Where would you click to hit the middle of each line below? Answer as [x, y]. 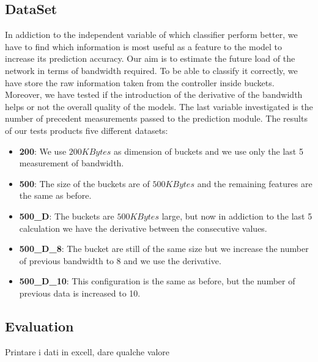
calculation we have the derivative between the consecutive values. [143, 228]
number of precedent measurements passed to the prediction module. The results [156, 118]
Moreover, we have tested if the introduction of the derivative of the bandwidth [154, 94]
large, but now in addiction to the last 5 [237, 216]
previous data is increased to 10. [80, 293]
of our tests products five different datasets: [87, 130]
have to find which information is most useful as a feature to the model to [144, 46]
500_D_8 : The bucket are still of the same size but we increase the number [164, 249]
